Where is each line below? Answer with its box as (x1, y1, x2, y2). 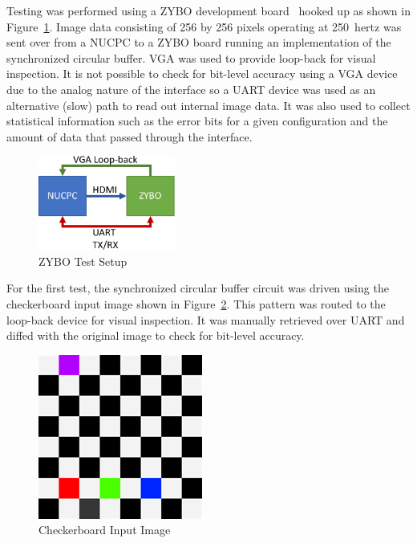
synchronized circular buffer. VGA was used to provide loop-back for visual (6, 49, 376, 66)
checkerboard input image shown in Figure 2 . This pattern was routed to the (6, 295, 386, 312)
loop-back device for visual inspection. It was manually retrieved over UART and (6, 311, 405, 328)
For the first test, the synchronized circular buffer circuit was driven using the (6, 280, 389, 296)
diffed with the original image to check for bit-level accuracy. (6, 327, 305, 344)
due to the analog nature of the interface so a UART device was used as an (6, 80, 376, 97)
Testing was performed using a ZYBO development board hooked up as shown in (6, 2, 411, 18)
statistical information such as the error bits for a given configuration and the (6, 112, 388, 129)
